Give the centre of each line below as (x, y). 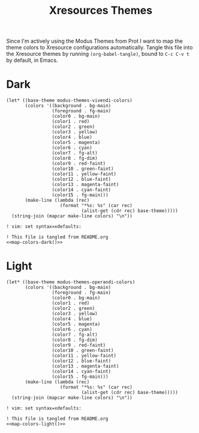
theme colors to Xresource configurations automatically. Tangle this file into (99, 47)
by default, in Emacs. (32, 60)
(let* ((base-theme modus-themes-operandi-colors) (71, 282)
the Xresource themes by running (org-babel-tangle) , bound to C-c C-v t (98, 54)
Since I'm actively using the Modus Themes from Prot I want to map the (94, 41)
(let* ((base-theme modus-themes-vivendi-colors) (70, 101)
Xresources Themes (101, 11)
